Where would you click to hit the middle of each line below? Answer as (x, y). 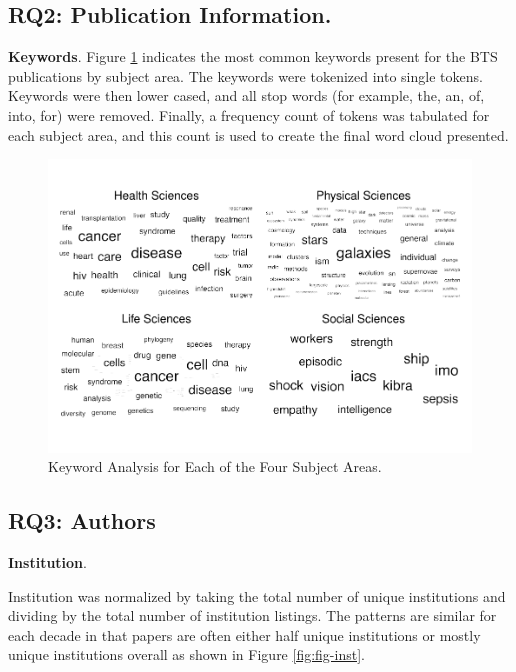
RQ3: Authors (82, 520)
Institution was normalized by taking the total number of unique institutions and (257, 595)
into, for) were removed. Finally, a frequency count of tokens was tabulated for (249, 114)
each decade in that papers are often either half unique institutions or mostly (244, 634)
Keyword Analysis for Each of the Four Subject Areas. (215, 466)
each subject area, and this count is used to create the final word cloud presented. (258, 134)
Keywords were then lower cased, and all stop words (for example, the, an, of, (246, 95)
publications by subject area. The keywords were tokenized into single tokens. (245, 75)
